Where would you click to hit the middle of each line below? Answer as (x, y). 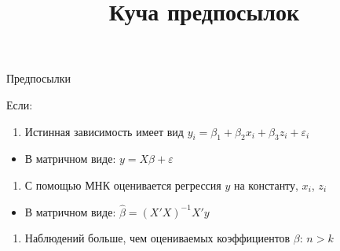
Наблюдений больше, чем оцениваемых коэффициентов (157, 238)
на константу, (266, 185)
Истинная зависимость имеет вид (104, 131)
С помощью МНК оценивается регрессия (123, 185)
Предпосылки (39, 78)
